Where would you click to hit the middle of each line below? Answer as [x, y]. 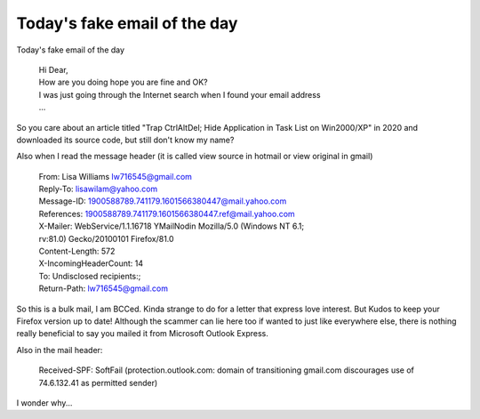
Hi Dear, [53, 69]
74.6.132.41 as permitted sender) [98, 383]
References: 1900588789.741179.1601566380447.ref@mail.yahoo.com [167, 214]
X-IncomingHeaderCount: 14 [91, 263]
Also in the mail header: [60, 350]
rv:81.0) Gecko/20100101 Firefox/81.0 [106, 238]
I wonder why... [44, 403]
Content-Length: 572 [77, 251]
